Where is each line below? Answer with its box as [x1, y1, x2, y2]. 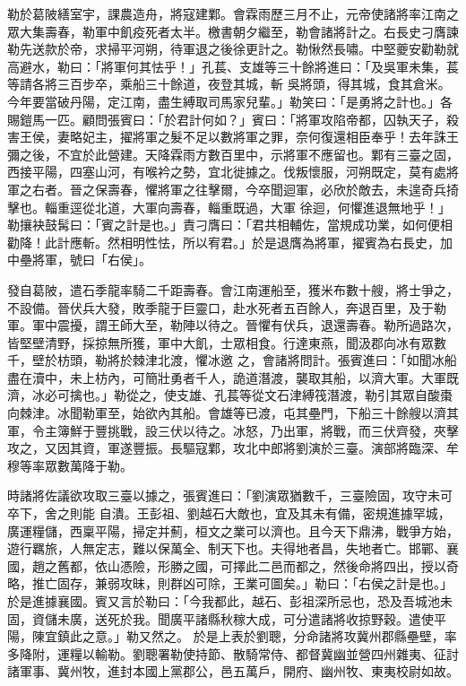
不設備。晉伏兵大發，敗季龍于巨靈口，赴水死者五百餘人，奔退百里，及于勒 [7, 298, 446, 317]
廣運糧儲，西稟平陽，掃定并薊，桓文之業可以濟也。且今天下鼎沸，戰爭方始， [7, 521, 459, 540]
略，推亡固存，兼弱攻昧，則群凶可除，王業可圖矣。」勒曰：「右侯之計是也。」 [7, 574, 453, 593]
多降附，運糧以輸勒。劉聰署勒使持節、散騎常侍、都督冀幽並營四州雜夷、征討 [7, 644, 459, 663]
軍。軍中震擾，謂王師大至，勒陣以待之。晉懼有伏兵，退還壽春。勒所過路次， [7, 316, 459, 334]
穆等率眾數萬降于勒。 [7, 456, 133, 474]
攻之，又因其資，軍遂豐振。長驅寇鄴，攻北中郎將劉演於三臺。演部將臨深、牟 [7, 439, 459, 457]
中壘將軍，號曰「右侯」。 [7, 250, 151, 269]
